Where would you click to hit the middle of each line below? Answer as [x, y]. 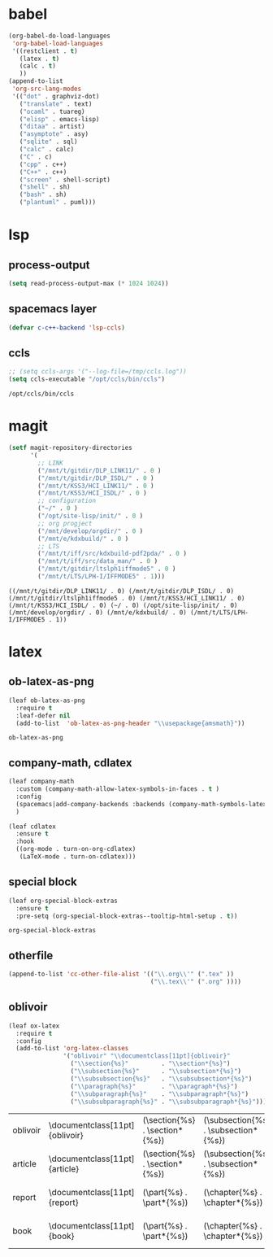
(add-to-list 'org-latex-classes [72, 1049]
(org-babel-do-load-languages [60, 36]
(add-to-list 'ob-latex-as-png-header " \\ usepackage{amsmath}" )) [130, 723]
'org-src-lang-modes [47, 89]
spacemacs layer [53, 309]
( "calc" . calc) [47, 150]
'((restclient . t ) [45, 51]
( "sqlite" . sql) [49, 142]
